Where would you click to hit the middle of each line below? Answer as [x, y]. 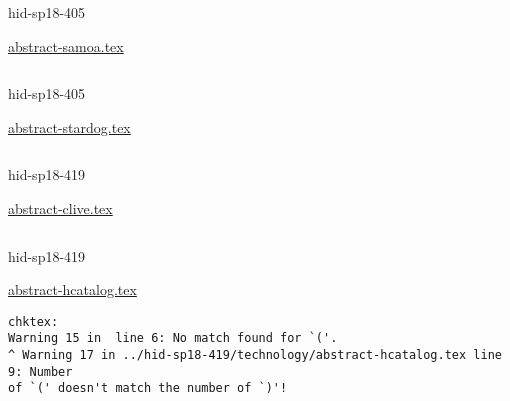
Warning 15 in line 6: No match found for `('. [173, 338]
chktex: [33, 321]
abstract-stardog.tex [69, 126]
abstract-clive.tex [60, 207]
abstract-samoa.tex [66, 45]
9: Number [40, 371]
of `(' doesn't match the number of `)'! [148, 388]
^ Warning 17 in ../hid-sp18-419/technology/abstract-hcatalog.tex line [255, 355]
